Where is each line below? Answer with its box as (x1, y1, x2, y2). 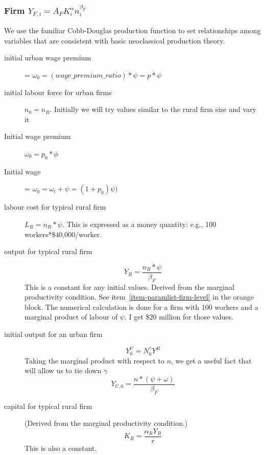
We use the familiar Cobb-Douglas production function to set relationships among (4, 25, 261, 36)
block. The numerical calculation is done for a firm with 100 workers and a (25, 301, 258, 312)
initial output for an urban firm (4, 328, 103, 339)
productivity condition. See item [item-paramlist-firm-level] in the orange (25, 291, 254, 302)
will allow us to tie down (25, 365, 102, 376)
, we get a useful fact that (171, 355, 252, 366)
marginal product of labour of (25, 311, 118, 322)
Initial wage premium (4, 131, 71, 142)
